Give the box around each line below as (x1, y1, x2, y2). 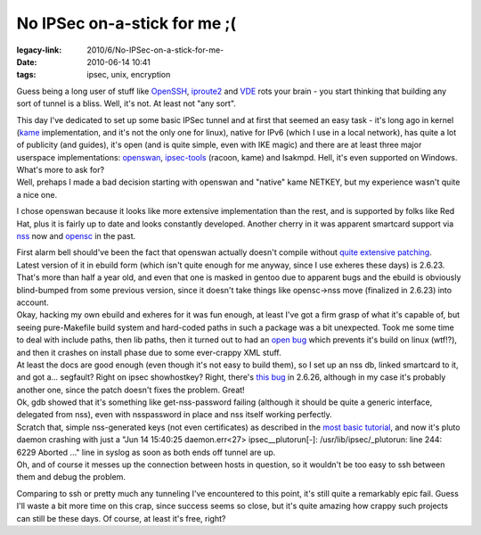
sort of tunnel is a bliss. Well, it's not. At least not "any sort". (16, 98, 236, 109)
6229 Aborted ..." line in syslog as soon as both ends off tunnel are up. (16, 447, 276, 457)
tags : (16, 70, 37, 80)
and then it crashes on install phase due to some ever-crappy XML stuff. (16, 347, 281, 358)
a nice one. (16, 189, 58, 200)
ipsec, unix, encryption (86, 70, 171, 80)
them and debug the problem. (16, 472, 126, 482)
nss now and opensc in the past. (16, 231, 136, 242)
